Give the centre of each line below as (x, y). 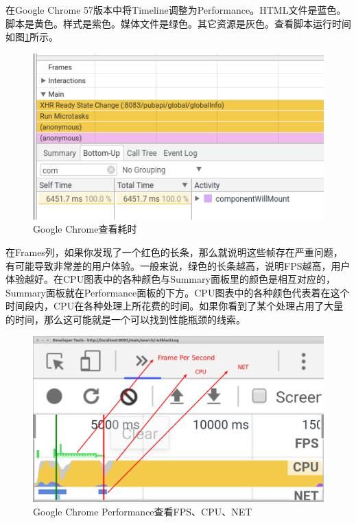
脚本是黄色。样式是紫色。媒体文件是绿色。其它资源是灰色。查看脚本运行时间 (178, 23)
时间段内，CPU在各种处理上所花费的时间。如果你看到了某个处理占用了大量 (175, 306)
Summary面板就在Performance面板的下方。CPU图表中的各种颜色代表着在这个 (178, 292)
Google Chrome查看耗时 (85, 229)
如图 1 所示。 (32, 37)
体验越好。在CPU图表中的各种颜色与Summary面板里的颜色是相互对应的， (170, 279)
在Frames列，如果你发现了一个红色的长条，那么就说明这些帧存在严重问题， (174, 252)
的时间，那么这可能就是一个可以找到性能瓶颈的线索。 (126, 319)
